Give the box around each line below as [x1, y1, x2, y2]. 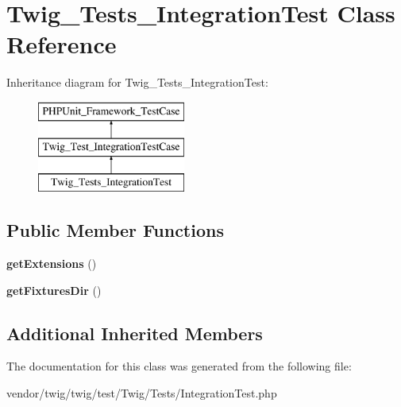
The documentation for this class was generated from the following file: [6, 358, 352, 374]
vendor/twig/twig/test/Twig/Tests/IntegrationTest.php [6, 385, 277, 401]
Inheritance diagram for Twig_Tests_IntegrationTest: [6, 74, 268, 91]
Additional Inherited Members [6, 320, 263, 345]
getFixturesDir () [6, 281, 102, 298]
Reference [6, 28, 117, 60]
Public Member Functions [6, 218, 224, 242]
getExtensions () [6, 255, 97, 272]
